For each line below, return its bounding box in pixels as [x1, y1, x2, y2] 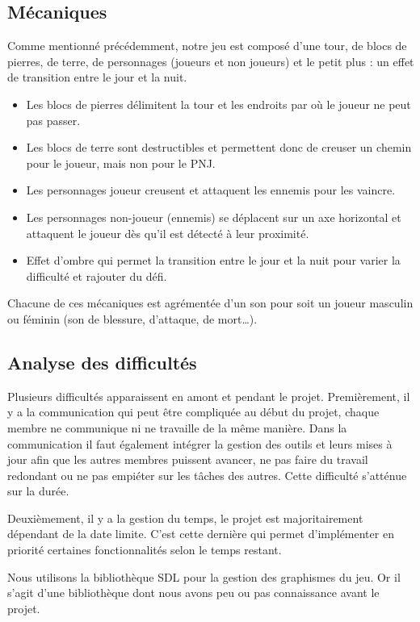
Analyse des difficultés [7, 349, 197, 374]
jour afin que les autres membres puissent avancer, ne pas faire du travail [7, 451, 368, 468]
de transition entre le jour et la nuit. [7, 69, 187, 86]
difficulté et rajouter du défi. [26, 267, 167, 284]
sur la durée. [7, 482, 69, 499]
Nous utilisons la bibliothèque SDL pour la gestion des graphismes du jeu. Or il [7, 568, 401, 585]
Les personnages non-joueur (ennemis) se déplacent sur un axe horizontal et [26, 208, 401, 225]
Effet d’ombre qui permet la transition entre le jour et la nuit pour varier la [26, 252, 401, 269]
